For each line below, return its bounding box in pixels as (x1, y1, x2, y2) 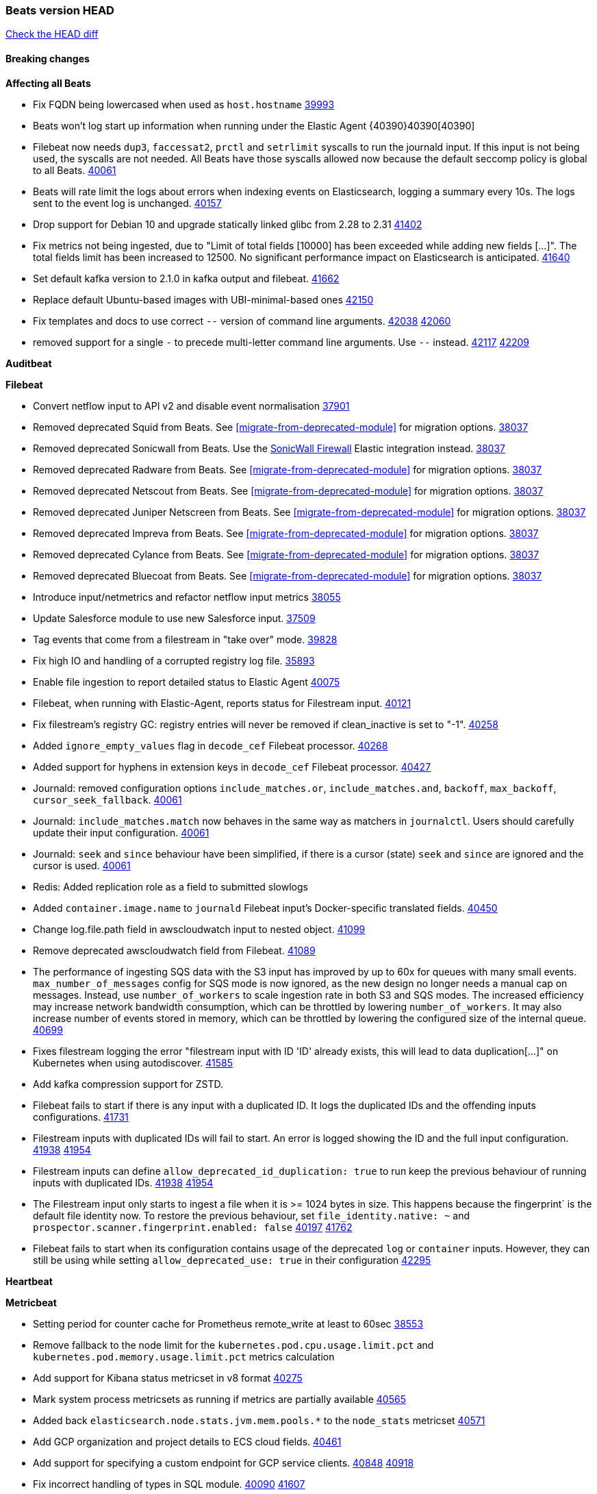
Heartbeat (5, 1275, 53, 1287)
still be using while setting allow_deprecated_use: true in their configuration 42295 (33, 1254, 431, 1266)
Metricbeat (5, 1296, 57, 1308)
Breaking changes (5, 52, 90, 64)
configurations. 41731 (33, 1110, 129, 1123)
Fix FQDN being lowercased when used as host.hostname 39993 (33, 98, 335, 110)
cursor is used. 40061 (33, 859, 131, 871)
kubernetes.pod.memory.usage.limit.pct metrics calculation (33, 1350, 335, 1362)
